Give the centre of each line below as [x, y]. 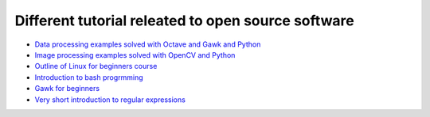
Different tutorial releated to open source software [184, 21]
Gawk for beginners [67, 89]
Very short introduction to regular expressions [110, 100]
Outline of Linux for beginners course [96, 66]
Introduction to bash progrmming [89, 77]
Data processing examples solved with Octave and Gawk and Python [148, 44]
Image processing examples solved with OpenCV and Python [135, 55]
